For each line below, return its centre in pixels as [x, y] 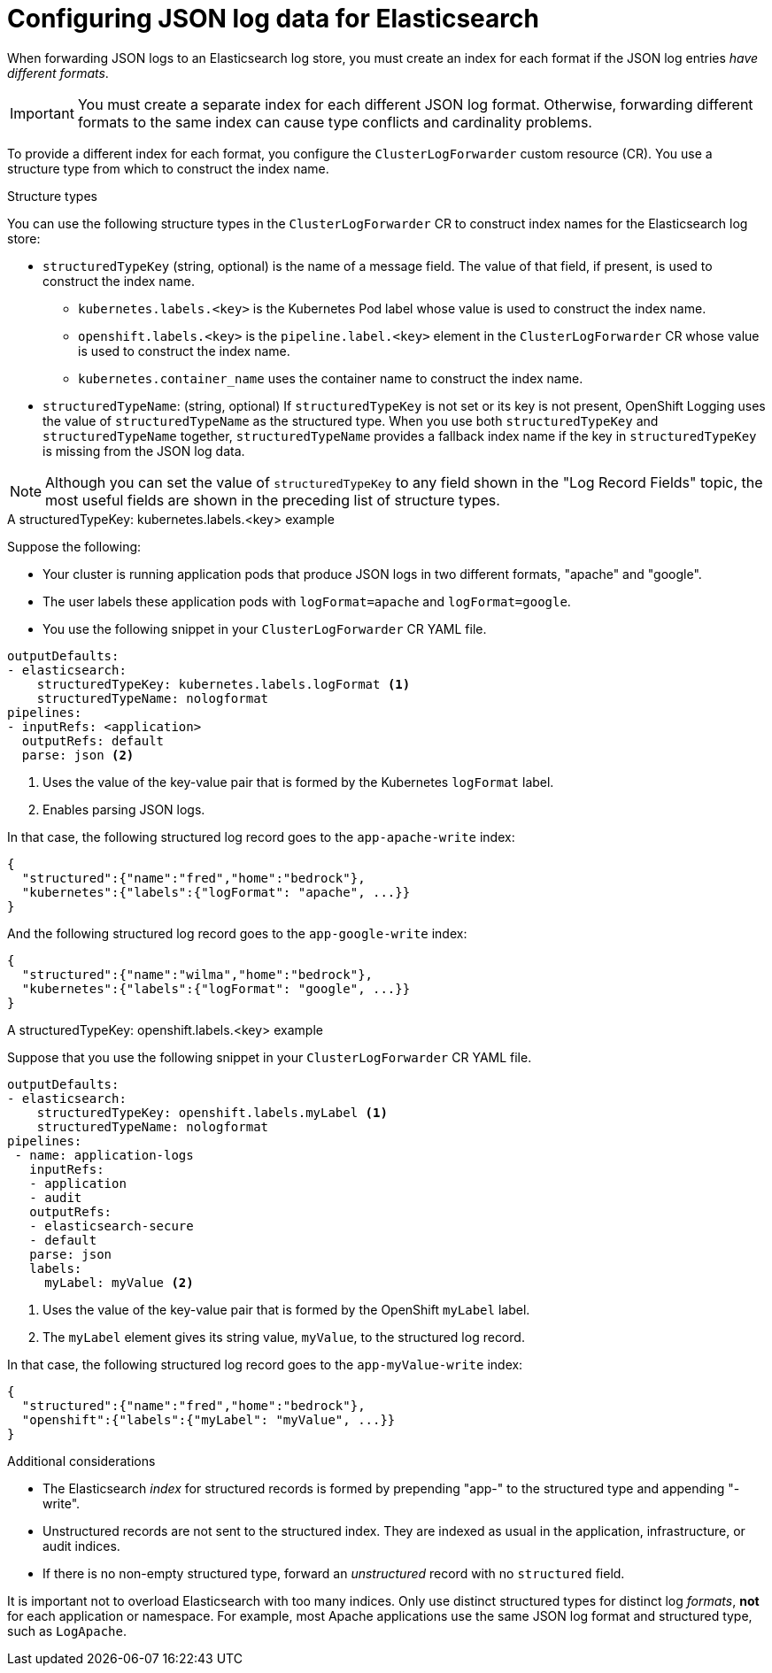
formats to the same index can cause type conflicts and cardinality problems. [335, 122]
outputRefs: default [93, 740]
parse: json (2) [78, 755]
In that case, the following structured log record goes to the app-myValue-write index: [265, 1364]
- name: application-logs [104, 1155]
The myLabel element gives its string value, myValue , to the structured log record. [284, 1337]
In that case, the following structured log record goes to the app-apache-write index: [261, 836]
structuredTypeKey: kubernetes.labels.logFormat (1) [224, 684]
